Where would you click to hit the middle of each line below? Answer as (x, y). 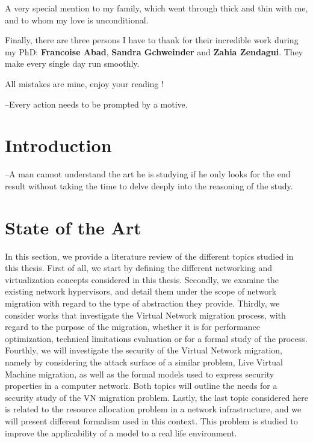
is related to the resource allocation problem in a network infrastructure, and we (153, 409)
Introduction (58, 145)
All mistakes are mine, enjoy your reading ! (84, 83)
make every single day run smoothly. (72, 63)
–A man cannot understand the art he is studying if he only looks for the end (148, 174)
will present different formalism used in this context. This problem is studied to (151, 420)
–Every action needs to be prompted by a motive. (96, 104)
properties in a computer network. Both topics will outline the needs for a (141, 386)
